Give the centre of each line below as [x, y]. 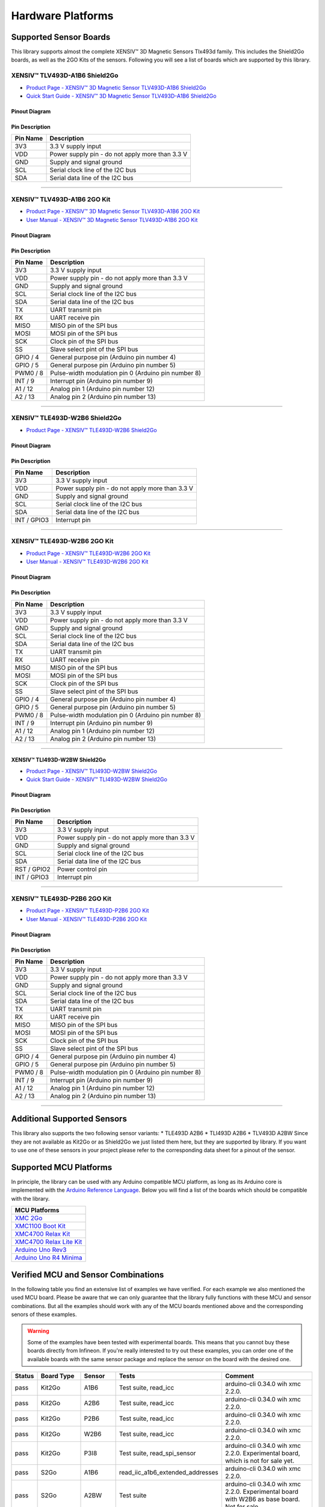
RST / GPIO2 [32, 869]
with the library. [30, 1198]
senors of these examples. [44, 1314]
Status [24, 1376]
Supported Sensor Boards [61, 37]
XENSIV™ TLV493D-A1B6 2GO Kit [61, 199]
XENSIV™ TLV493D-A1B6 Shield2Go [65, 75]
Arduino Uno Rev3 [41, 1250]
